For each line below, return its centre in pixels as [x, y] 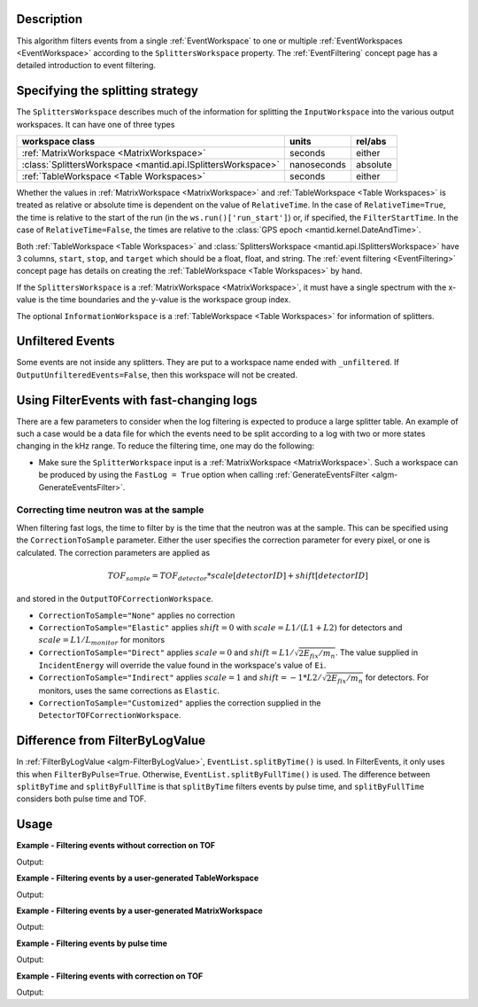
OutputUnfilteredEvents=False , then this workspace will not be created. [157, 375]
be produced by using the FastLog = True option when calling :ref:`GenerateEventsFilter [204, 475]
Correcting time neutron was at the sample [110, 510]
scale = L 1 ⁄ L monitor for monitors [102, 641]
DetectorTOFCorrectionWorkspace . [110, 715]
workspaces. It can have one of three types [96, 124]
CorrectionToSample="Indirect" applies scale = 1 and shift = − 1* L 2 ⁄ [179, 677]
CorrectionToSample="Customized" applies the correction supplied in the [180, 703]
